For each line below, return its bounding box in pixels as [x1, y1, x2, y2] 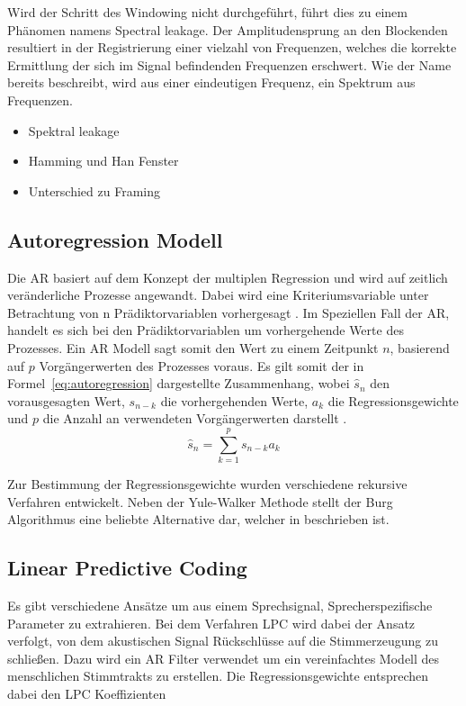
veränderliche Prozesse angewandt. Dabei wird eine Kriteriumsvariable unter [7, 285, 429, 304]
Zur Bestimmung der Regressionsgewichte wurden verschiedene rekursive [7, 475, 408, 493]
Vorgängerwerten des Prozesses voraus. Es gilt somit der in [39, 356, 364, 375]
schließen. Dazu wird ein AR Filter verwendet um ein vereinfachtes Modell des [7, 648, 440, 667]
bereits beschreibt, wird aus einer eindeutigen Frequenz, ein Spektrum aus [7, 73, 416, 92]
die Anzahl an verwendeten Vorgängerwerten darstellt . [42, 409, 347, 428]
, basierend [390, 338, 450, 357]
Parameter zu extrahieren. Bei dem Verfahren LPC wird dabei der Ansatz [7, 613, 416, 632]
